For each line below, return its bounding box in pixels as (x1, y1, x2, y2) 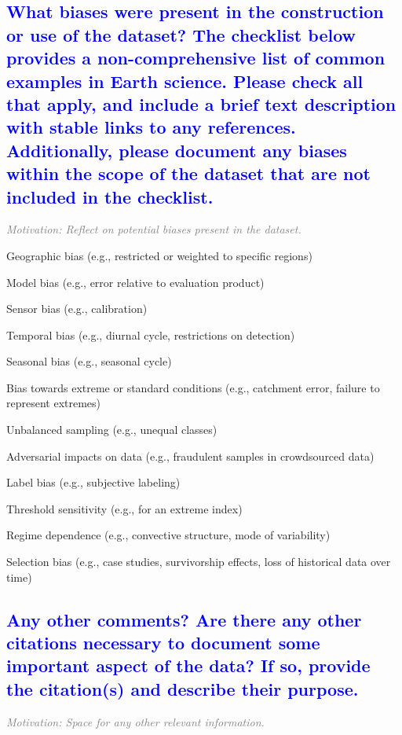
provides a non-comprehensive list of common (6, 46, 386, 70)
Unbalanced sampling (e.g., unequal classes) (6, 421, 217, 438)
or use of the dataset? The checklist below (6, 22, 356, 46)
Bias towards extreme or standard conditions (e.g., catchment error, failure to (6, 379, 380, 395)
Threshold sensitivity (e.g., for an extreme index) (6, 500, 243, 516)
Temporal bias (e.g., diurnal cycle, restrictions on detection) (6, 326, 295, 343)
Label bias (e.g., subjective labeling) (6, 474, 181, 491)
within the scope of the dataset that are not (6, 161, 371, 186)
